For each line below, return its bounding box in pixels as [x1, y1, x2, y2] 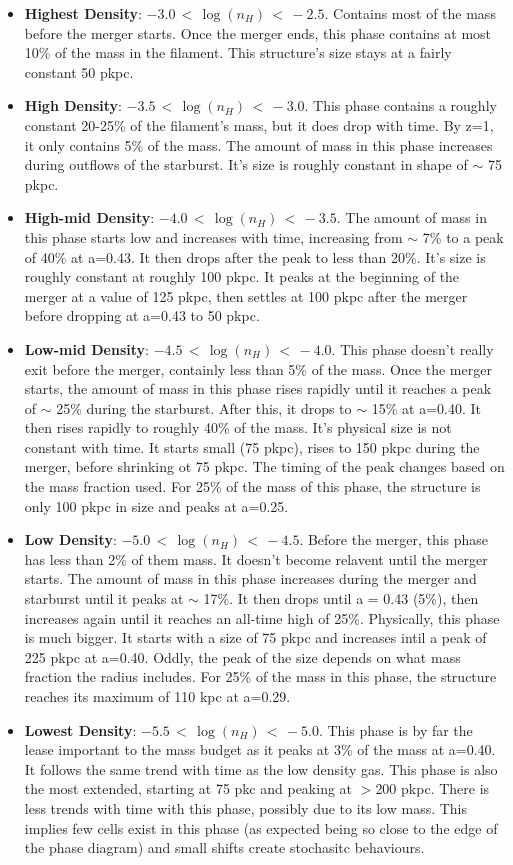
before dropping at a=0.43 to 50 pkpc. [24, 305, 260, 326]
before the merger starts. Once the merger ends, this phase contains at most [24, 22, 492, 43]
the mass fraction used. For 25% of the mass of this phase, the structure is [24, 476, 481, 497]
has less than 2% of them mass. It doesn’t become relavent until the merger [24, 548, 488, 569]
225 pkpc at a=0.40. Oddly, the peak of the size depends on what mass [24, 646, 461, 667]
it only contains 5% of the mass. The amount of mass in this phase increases [24, 134, 493, 155]
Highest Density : [24, 3, 142, 23]
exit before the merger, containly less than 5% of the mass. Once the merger [24, 358, 492, 379]
